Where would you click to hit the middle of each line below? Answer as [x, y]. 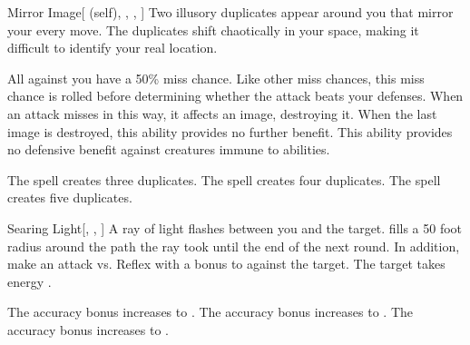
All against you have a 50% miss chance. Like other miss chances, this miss [216, 78]
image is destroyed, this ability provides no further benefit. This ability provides [230, 131]
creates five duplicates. [70, 197]
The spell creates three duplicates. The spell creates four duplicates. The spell [224, 179]
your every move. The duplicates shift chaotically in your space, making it [213, 30]
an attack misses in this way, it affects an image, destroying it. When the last [222, 113]
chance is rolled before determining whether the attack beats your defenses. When [235, 96]
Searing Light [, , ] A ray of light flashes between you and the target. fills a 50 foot [235, 227]
